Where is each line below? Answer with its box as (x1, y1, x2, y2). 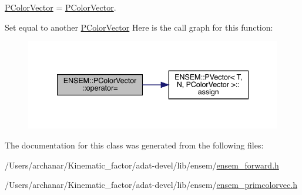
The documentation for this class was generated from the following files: (5, 139, 264, 151)
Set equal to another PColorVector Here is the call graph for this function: (5, 21, 273, 33)
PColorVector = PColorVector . (5, 1, 116, 13)
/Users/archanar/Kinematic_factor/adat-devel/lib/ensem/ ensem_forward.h (5, 158, 279, 171)
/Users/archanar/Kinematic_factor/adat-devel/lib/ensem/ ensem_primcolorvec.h (5, 179, 297, 191)
